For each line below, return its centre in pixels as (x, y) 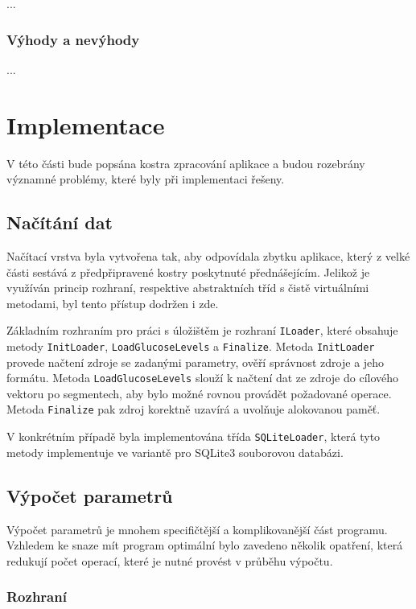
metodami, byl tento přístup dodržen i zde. (113, 303)
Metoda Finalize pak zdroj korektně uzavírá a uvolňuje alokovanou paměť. (194, 409)
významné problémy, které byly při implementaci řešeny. (146, 179)
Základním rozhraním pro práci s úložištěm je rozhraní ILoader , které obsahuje (202, 330)
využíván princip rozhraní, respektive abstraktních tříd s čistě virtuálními (188, 288)
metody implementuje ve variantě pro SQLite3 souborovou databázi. (175, 452)
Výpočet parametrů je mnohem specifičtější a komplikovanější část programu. (197, 529)
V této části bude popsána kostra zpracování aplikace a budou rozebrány (186, 163)
